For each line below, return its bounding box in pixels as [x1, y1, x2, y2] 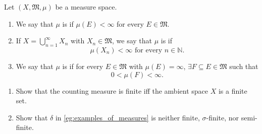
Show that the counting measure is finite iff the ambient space [16, 85, 208, 96]
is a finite [218, 85, 247, 96]
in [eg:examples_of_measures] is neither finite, [55, 112, 200, 122]
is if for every [62, 60, 103, 71]
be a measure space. [55, 2, 117, 12]
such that [229, 60, 258, 71]
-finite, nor [206, 112, 239, 122]
